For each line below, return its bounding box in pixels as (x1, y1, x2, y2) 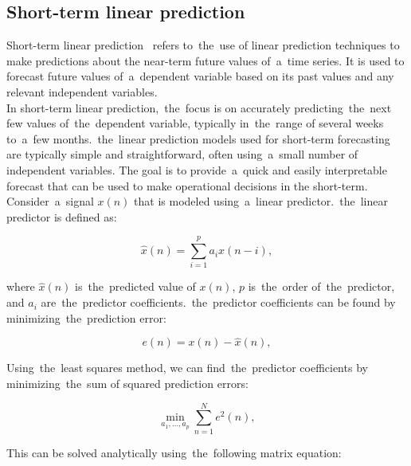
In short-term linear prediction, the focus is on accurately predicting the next (6, 99, 392, 116)
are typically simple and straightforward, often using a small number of (6, 146, 358, 163)
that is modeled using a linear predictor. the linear (134, 193, 388, 210)
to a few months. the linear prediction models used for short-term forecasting (6, 130, 390, 147)
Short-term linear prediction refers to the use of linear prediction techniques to (6, 37, 400, 53)
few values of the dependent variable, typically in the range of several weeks (6, 115, 384, 131)
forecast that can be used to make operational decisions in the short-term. (6, 177, 368, 194)
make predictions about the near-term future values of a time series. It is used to (6, 52, 405, 69)
